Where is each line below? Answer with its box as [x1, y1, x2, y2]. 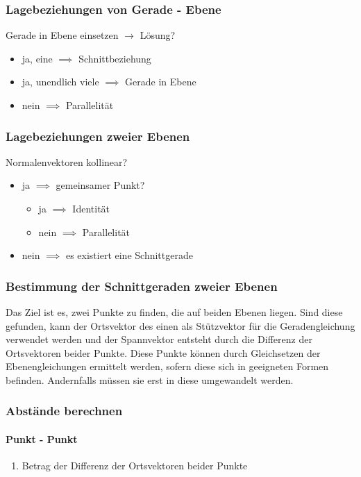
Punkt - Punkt [6, 432, 78, 446]
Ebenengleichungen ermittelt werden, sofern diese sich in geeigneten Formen [6, 359, 329, 374]
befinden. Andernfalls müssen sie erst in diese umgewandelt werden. [6, 372, 294, 387]
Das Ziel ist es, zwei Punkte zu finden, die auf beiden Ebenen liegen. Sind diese [6, 305, 343, 319]
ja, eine [22, 51, 53, 65]
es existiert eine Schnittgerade [65, 248, 193, 262]
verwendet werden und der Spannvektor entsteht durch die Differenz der [6, 332, 312, 346]
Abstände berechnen [6, 402, 123, 419]
